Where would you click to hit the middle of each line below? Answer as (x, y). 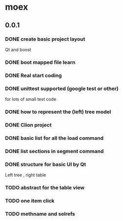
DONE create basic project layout (45, 39)
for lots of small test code (31, 99)
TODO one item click (30, 200)
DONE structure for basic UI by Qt (46, 164)
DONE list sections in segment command (54, 151)
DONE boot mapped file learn (40, 62)
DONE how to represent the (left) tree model (58, 111)
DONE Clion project (29, 125)
